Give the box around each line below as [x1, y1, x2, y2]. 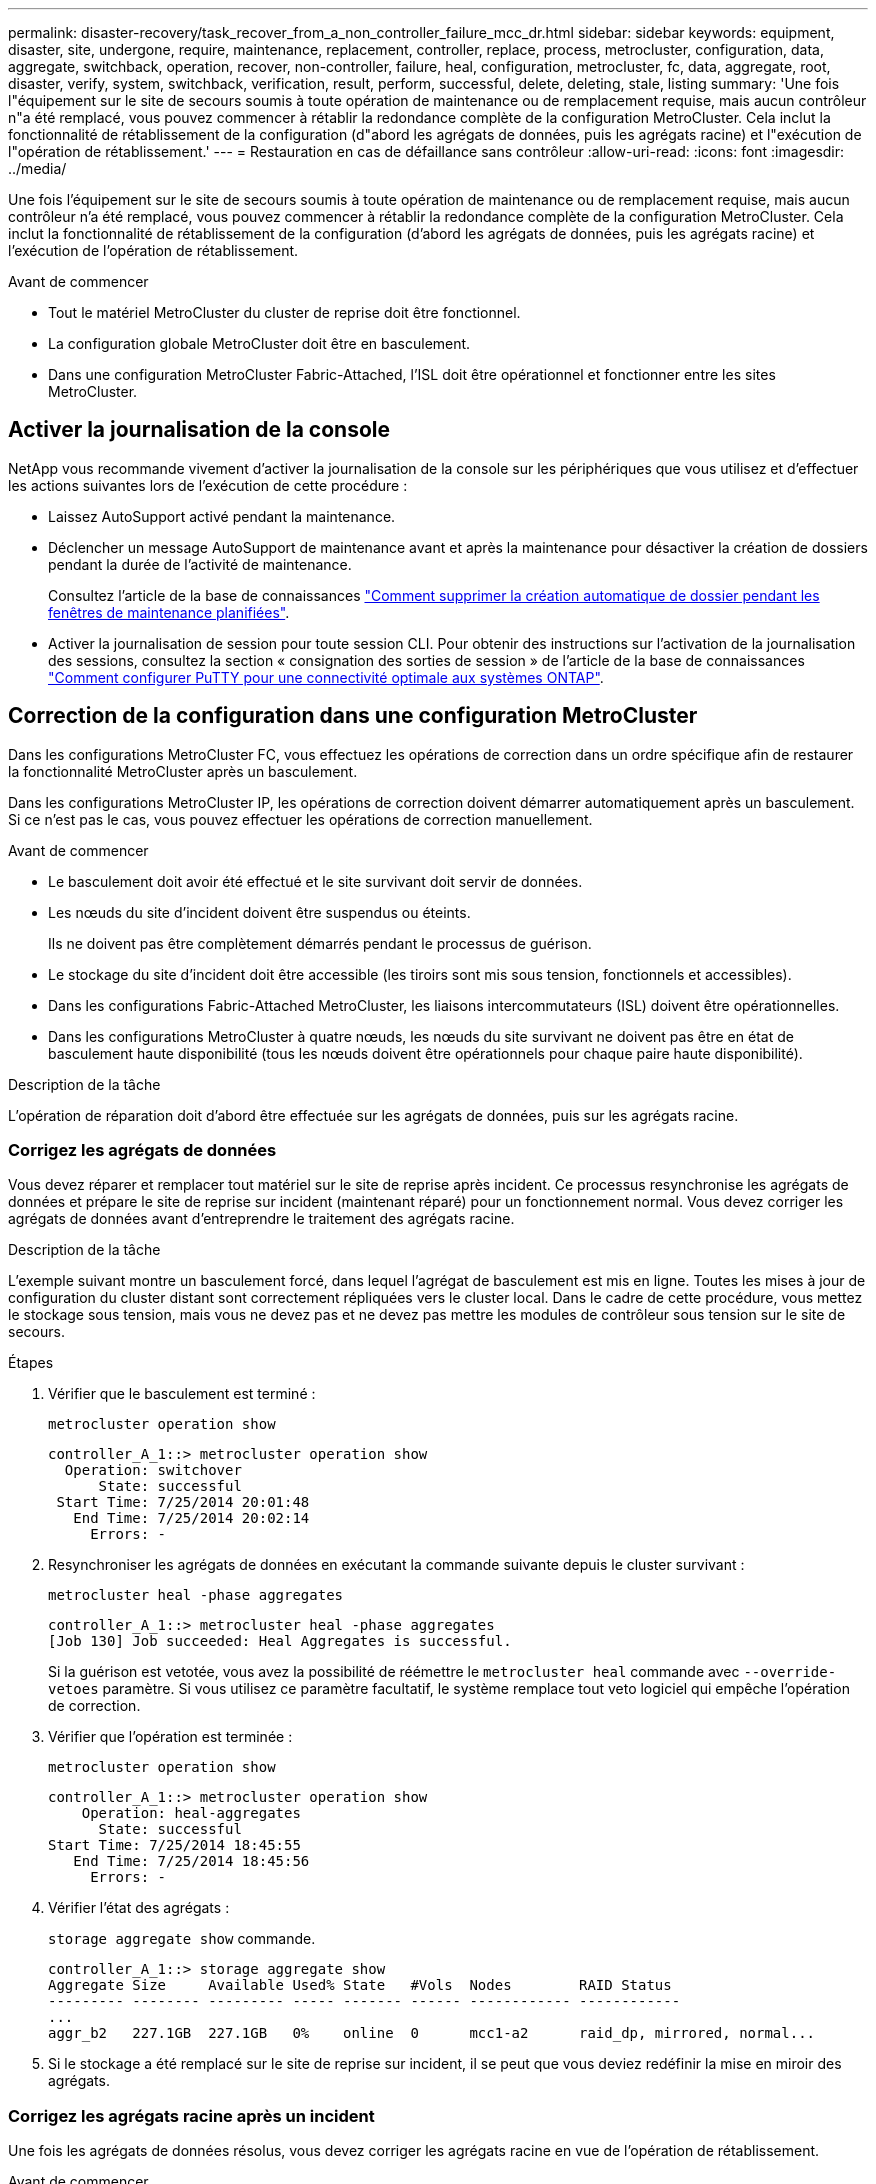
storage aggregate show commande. [48, 1930, 316, 1948]
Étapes [8, 1354, 54, 1372]
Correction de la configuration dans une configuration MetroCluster [8, 703, 698, 729]
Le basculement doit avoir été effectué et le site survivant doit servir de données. [48, 872, 583, 890]
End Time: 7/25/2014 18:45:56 [73, 1853, 310, 1870]
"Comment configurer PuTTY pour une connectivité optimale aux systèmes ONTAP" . [48, 668, 604, 686]
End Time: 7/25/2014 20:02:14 [73, 1510, 310, 1527]
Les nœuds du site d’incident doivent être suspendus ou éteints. [48, 903, 471, 921]
